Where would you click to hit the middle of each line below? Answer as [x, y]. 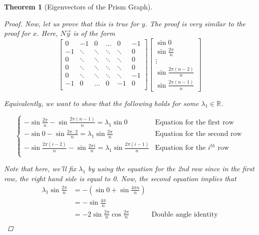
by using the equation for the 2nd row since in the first [171, 169]
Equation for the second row [198, 134]
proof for [17, 33]
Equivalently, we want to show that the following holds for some [102, 103]
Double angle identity [185, 214]
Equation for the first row [194, 122]
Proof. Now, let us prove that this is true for [72, 23]
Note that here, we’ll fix [40, 169]
